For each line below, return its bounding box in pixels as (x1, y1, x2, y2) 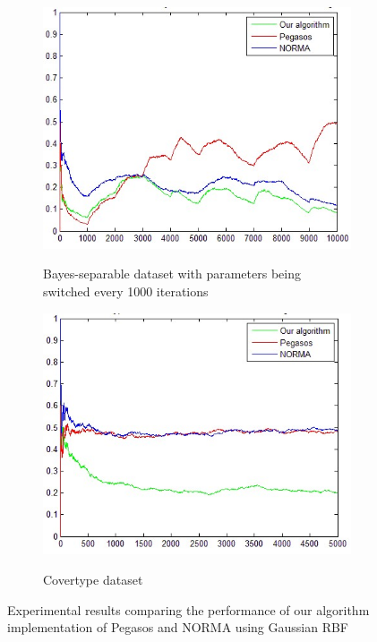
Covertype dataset (43, 569, 143, 588)
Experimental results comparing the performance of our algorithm (7, 600, 370, 619)
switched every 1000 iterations (43, 281, 209, 300)
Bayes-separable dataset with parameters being (43, 264, 301, 283)
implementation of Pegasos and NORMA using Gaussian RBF (7, 618, 349, 637)
